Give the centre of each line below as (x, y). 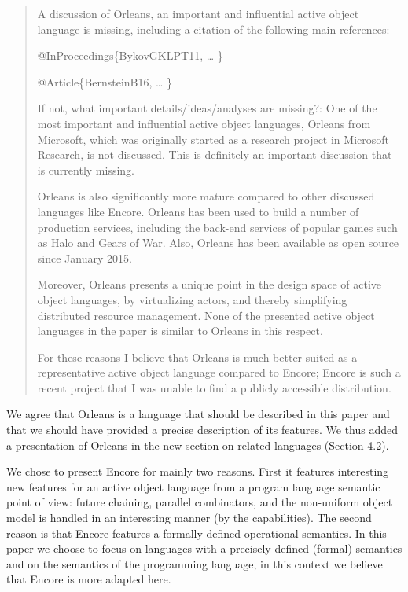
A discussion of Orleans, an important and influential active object (198, 13)
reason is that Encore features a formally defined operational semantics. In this (197, 533)
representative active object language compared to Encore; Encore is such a (219, 372)
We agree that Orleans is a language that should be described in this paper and (198, 414)
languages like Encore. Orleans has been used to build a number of (198, 211)
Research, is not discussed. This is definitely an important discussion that (215, 154)
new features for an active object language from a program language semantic (193, 486)
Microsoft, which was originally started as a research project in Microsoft (213, 139)
